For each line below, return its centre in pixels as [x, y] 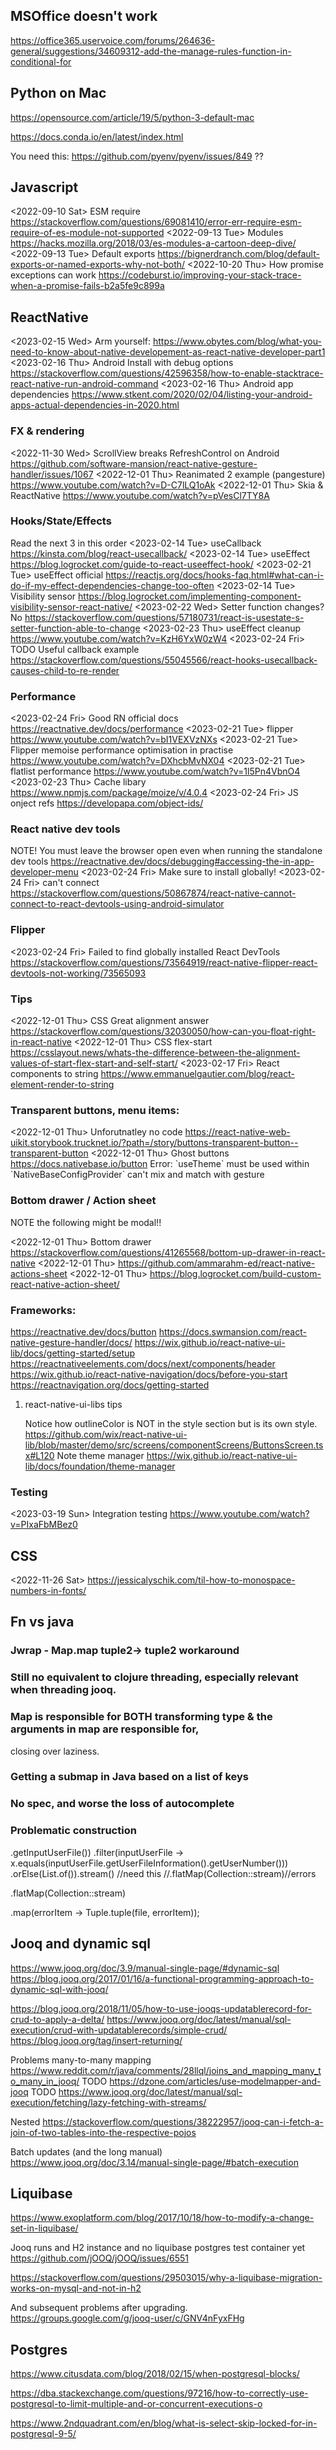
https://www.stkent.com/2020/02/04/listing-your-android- [192, 395]
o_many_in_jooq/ [45, 2081]
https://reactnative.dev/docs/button [83, 1331]
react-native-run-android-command [84, 384]
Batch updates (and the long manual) [86, 2151]
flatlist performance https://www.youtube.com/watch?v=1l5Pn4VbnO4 [155, 771]
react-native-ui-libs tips [73, 1404]
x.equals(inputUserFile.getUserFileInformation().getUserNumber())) [149, 1863]
